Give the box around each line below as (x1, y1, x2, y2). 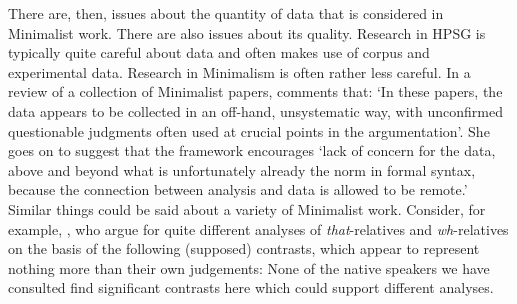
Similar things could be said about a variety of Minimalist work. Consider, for (8, 198, 486, 219)
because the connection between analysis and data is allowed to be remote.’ (8, 179, 468, 200)
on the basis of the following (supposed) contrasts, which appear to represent (8, 238, 480, 259)
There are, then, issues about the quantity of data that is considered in (8, 3, 444, 23)
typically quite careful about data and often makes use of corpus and (8, 42, 430, 63)
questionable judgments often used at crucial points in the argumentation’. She (8, 120, 490, 141)
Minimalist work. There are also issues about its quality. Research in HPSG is (8, 22, 486, 43)
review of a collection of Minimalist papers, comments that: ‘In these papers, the (8, 81, 503, 102)
